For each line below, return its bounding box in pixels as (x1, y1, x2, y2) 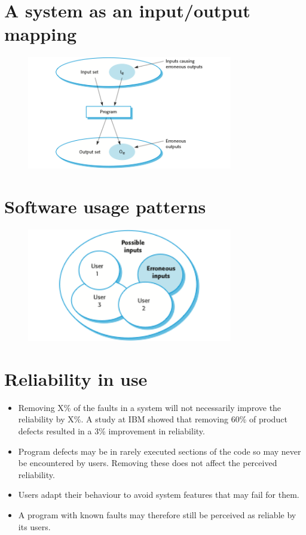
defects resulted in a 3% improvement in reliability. (18, 425, 205, 437)
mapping (4, 22, 77, 46)
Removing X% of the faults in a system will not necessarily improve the (18, 401, 281, 413)
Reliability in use (4, 366, 148, 391)
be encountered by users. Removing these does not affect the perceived (18, 457, 277, 469)
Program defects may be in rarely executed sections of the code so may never (18, 445, 301, 457)
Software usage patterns (4, 194, 206, 219)
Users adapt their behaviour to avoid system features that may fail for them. (18, 488, 299, 501)
